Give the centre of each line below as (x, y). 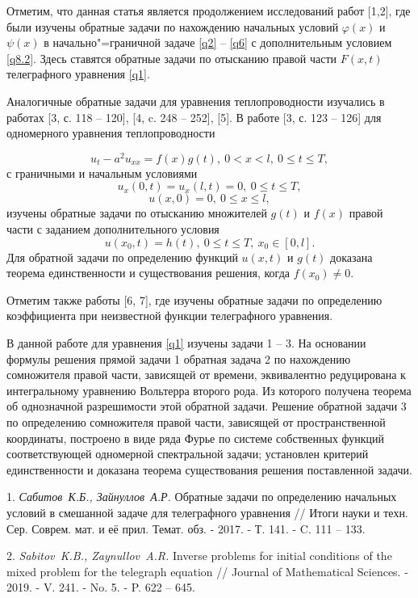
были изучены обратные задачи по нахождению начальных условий (173, 26)
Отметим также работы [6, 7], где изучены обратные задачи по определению (194, 299)
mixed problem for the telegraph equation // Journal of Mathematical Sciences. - (207, 571)
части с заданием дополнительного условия (113, 229)
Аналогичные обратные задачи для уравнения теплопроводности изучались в (196, 101)
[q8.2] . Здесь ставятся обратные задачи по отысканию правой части (172, 58)
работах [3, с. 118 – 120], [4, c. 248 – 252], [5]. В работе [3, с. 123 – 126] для (194, 117)
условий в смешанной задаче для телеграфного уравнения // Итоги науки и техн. (207, 512)
